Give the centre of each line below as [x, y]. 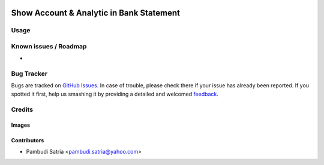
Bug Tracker [29, 74]
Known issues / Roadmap [49, 46]
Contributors [28, 140]
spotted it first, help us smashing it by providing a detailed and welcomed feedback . [115, 94]
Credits [22, 109]
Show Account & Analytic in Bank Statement [95, 13]
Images [20, 125]
